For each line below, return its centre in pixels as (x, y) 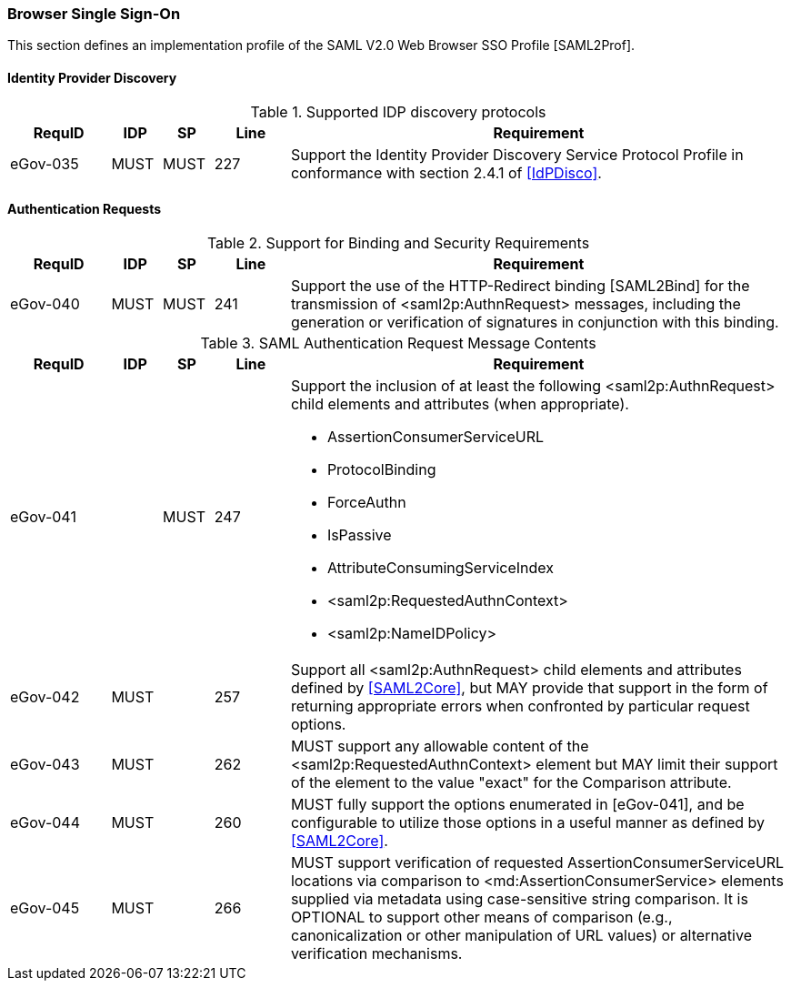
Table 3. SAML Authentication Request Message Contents (398, 343)
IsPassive (359, 534)
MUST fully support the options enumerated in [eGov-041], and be (517, 804)
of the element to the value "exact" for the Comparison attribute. (511, 782)
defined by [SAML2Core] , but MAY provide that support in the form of (529, 687)
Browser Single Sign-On (94, 14)
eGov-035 (45, 163)
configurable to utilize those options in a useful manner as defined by (528, 822)
